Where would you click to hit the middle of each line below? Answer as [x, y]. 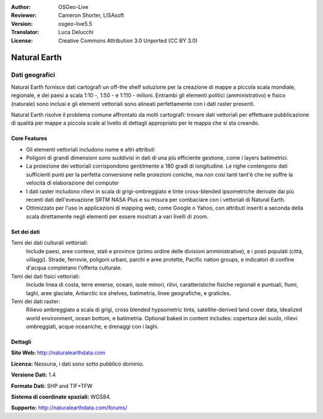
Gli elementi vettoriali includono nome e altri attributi [90, 149]
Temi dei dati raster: [36, 301]
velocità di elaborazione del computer [73, 183]
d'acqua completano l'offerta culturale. [74, 268]
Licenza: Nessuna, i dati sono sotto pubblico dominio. [77, 364]
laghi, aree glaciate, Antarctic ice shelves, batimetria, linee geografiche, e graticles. [129, 293]
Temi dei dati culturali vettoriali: [50, 243]
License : [22, 40]
